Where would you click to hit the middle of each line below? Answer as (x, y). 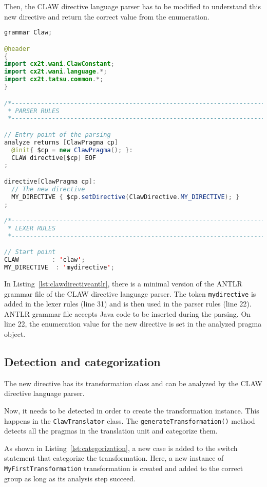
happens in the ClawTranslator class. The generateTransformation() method (130, 420)
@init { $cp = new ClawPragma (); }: (72, 150)
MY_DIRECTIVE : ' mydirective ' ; (59, 268)
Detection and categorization (82, 362)
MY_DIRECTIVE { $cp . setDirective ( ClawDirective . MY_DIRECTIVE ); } (126, 197)
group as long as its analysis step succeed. (70, 478)
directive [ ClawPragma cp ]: (50, 181)
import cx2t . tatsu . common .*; (54, 79)
